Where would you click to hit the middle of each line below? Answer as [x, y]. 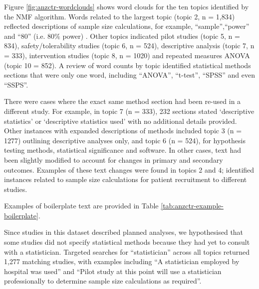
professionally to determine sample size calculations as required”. [103, 281]
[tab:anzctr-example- [192, 206]
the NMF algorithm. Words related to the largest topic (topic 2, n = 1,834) [120, 16]
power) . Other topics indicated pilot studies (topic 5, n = [151, 36]
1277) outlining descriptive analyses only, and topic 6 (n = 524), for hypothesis [125, 140]
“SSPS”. [16, 84]
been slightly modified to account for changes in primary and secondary [114, 159]
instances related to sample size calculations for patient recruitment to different [126, 179]
